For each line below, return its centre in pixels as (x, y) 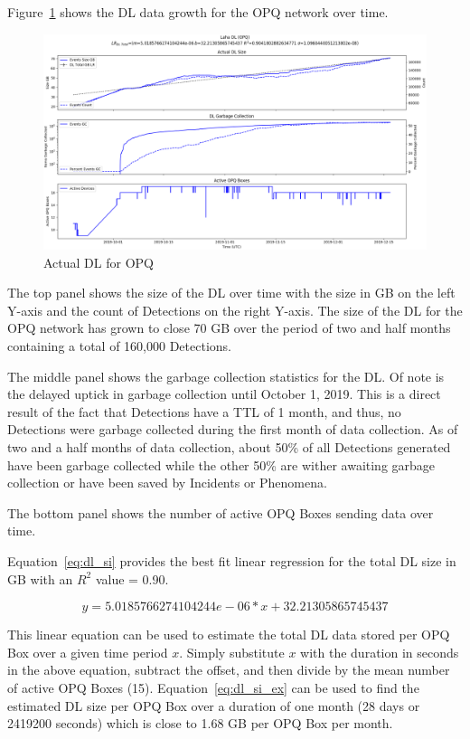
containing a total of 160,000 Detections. (119, 346)
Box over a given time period (88, 652)
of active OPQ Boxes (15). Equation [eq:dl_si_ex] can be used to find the (213, 687)
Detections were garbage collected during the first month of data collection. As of (233, 429)
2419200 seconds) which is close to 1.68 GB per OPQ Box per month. (200, 723)
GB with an (40, 578)
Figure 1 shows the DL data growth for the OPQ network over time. (198, 12)
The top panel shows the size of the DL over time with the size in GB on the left (231, 293)
